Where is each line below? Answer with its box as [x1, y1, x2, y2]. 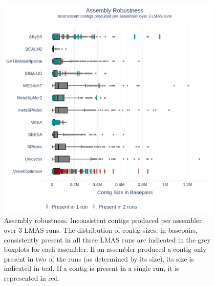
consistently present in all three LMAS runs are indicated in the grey [4, 234, 211, 244]
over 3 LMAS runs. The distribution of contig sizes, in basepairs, [4, 224, 198, 235]
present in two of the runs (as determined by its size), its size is [4, 253, 194, 264]
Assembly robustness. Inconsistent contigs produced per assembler [4, 215, 202, 225]
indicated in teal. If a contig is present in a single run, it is [4, 263, 179, 273]
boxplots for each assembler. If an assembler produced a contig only [4, 244, 207, 254]
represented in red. [4, 272, 60, 283]
